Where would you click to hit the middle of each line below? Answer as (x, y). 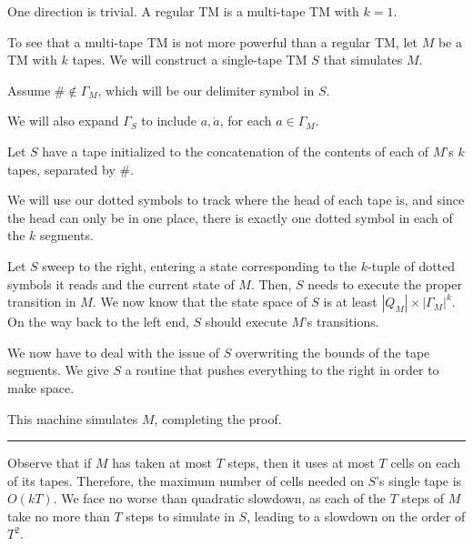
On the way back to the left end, (98, 322)
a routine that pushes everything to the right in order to (282, 370)
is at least (350, 302)
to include (169, 121)
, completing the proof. (218, 418)
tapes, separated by (61, 169)
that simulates (363, 60)
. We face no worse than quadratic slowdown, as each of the (220, 498)
